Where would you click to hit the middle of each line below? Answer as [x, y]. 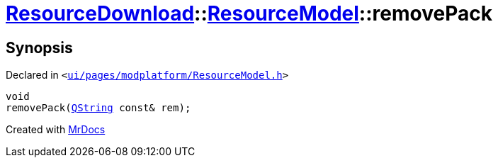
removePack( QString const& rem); [98, 108]
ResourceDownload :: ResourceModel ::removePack [249, 13]
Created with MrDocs [56, 130]
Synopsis [39, 47]
